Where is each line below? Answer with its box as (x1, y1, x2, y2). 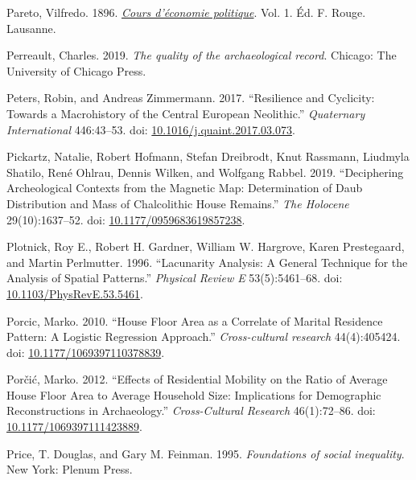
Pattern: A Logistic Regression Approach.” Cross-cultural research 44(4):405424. (6, 328, 401, 345)
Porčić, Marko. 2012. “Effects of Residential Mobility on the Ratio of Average (6, 371, 388, 388)
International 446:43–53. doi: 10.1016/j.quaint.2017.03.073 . (6, 121, 295, 137)
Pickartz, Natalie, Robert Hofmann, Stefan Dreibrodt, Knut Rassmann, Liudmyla (6, 148, 410, 165)
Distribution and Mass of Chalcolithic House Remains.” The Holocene (6, 195, 349, 211)
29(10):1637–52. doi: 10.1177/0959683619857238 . (6, 211, 245, 228)
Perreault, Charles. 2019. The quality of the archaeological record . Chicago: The (6, 47, 397, 64)
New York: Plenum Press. (6, 461, 133, 478)
